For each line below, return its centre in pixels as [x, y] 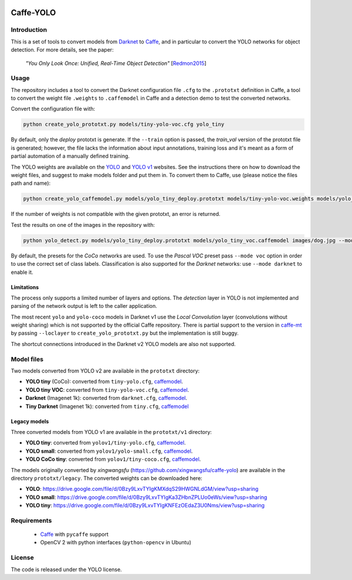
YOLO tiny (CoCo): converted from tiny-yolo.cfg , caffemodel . [104, 382]
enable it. [22, 272]
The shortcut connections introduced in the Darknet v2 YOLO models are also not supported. [123, 344]
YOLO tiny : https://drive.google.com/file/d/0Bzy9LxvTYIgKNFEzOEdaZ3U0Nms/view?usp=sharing [145, 506]
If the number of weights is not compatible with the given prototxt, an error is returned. [116, 214]
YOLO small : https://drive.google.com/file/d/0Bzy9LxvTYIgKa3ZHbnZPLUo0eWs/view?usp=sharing [146, 497]
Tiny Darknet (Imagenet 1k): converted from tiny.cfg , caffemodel [107, 406]
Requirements [31, 520]
